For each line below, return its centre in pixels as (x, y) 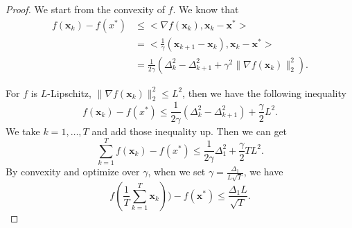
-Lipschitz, (69, 93)
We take (23, 131)
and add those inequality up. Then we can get (190, 131)
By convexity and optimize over (73, 172)
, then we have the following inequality (264, 93)
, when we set (177, 172)
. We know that (206, 9)
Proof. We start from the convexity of (85, 9)
